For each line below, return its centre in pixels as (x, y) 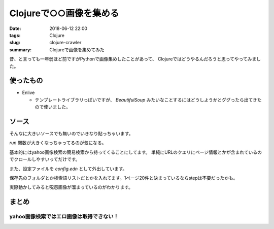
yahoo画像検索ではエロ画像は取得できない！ (64, 217)
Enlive (28, 93)
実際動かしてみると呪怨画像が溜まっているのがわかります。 (71, 187)
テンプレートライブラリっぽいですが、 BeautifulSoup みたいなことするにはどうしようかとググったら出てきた (148, 100)
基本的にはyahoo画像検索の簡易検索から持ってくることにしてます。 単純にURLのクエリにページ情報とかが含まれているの (136, 152)
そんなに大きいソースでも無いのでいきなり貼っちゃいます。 (71, 134)
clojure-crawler (65, 43)
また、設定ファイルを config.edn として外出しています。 (68, 169)
